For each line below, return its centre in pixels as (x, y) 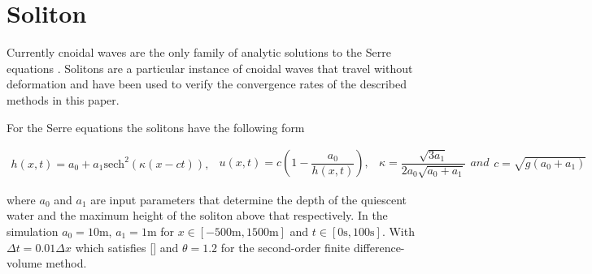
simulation (33, 231)
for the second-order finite (285, 247)
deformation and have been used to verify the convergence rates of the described (207, 84)
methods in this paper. (63, 99)
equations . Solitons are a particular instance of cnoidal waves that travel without (210, 68)
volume (24, 263)
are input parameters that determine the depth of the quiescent (249, 199)
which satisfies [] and (127, 247)
